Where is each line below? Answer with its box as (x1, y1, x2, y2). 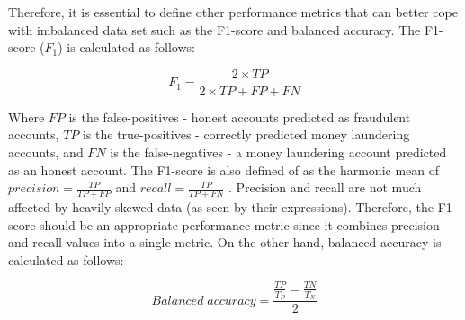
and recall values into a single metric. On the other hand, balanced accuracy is (8, 233, 442, 252)
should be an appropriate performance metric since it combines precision (40, 215, 440, 234)
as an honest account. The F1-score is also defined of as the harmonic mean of (8, 160, 440, 179)
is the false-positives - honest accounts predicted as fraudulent (68, 107, 411, 126)
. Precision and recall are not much (228, 178, 422, 197)
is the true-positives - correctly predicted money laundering (82, 125, 410, 144)
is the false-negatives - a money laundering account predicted (110, 143, 447, 162)
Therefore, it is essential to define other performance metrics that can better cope (8, 3, 458, 21)
